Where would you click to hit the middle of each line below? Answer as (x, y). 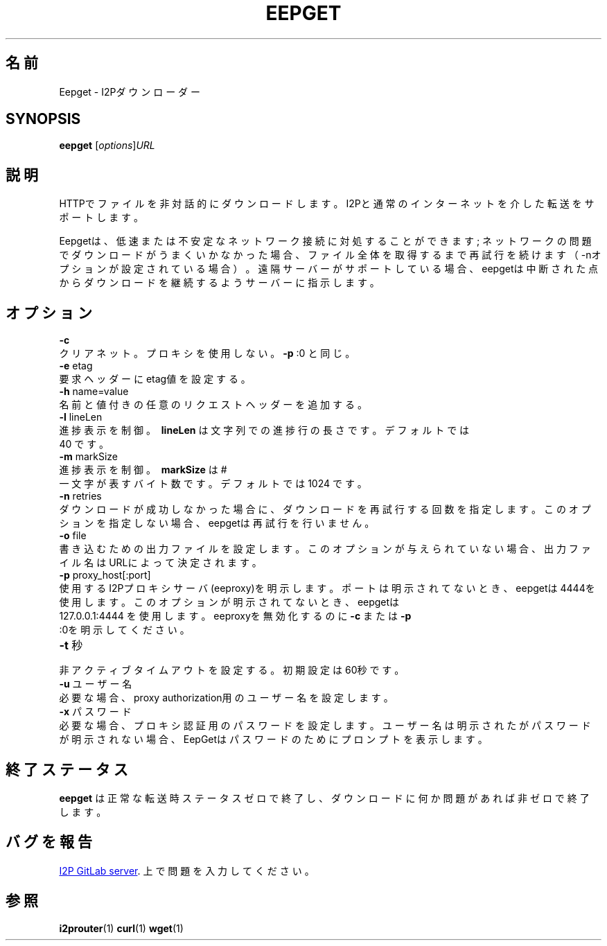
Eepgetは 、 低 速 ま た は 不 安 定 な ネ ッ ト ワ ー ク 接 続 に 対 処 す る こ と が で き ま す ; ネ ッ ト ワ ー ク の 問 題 (325, 241)
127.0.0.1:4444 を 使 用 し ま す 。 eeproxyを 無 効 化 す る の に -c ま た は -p (235, 616)
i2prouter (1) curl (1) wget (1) (121, 928)
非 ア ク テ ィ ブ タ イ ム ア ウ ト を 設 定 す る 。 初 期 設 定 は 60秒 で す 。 (232, 670)
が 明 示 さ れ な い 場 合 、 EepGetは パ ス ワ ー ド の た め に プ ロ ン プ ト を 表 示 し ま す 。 (273, 739)
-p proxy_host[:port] (105, 575)
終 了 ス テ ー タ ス (67, 769)
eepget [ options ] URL (107, 146)
